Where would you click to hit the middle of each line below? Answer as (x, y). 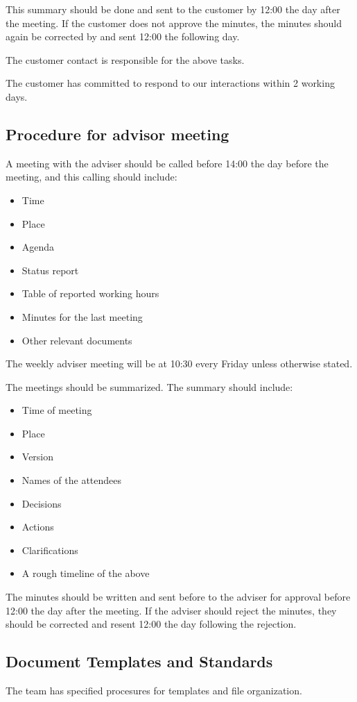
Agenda (38, 247)
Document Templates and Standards (139, 661)
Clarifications (50, 550)
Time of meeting (57, 410)
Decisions (42, 503)
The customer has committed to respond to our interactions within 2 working (170, 83)
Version (38, 457)
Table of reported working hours (90, 293)
